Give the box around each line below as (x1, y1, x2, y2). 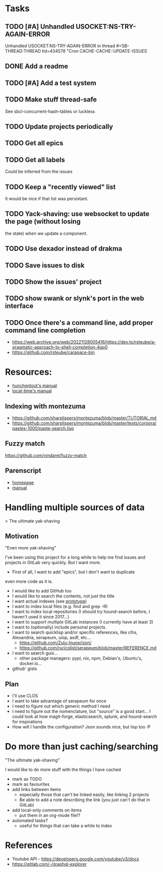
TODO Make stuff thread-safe (5, 96, 97, 104)
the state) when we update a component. (5, 230, 88, 236)
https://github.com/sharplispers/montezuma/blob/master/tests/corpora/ (12, 420, 157, 426)
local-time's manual (12, 388, 52, 394)
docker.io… (19, 661, 42, 667)
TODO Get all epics (5, 139, 63, 147)
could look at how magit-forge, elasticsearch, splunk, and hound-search (12, 713, 157, 720)
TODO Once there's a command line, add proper (5, 318, 153, 327)
